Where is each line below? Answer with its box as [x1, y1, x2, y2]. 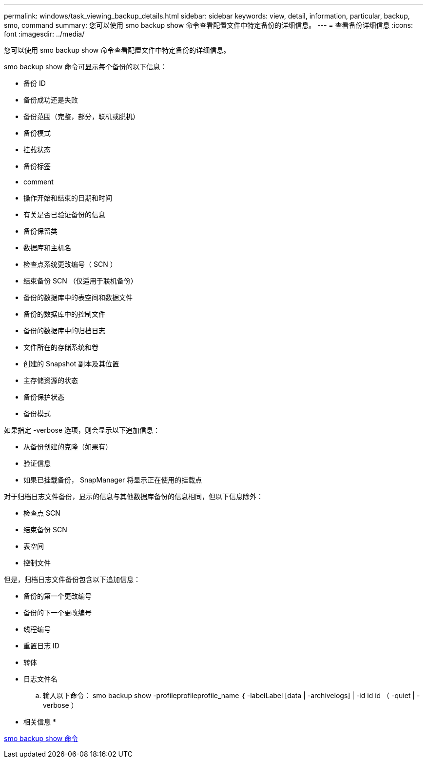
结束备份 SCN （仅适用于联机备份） [23, 277, 137, 285]
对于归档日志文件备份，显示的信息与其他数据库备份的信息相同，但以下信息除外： [4, 492, 263, 501]
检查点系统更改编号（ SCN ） [23, 260, 117, 268]
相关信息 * [23, 718, 56, 726]
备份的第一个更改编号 [23, 592, 92, 600]
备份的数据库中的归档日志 [23, 326, 105, 335]
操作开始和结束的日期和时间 [23, 194, 112, 202]
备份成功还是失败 [23, 96, 78, 104]
